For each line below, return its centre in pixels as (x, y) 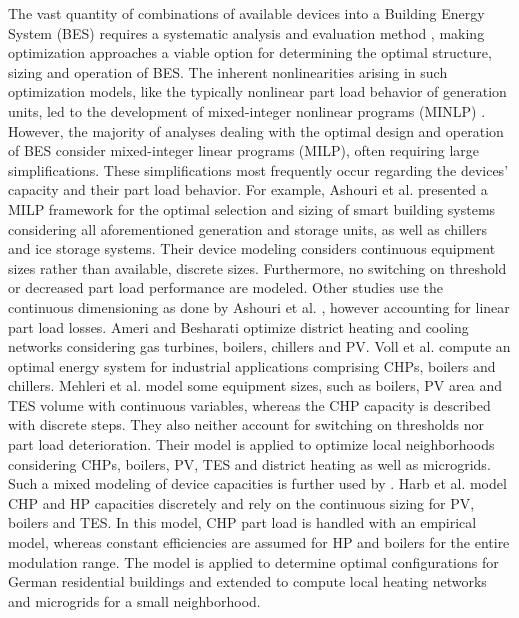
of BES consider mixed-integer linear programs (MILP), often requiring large (244, 150)
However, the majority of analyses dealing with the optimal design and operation (256, 130)
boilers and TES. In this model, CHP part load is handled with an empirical (242, 522)
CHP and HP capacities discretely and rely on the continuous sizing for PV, (241, 502)
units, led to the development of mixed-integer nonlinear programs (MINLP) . (247, 110)
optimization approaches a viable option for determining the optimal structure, (250, 52)
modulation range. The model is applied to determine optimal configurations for (253, 561)
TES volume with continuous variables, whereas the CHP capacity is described (249, 404)
